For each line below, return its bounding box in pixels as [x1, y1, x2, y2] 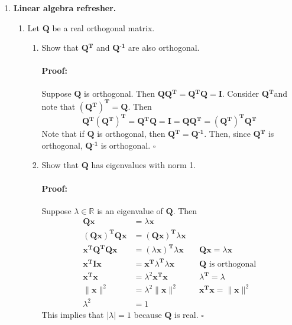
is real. [174, 308, 199, 320]
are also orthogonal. [128, 41, 200, 54]
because [134, 308, 162, 320]
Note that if [41, 127, 85, 140]
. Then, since [204, 127, 251, 140]
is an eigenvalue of [97, 204, 163, 216]
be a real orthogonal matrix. [52, 21, 155, 34]
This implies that [41, 308, 104, 320]
